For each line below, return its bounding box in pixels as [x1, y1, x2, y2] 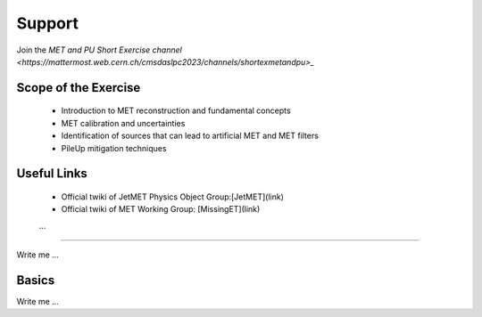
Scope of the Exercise [16, 80, 141, 95]
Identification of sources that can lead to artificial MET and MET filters [61, 130, 319, 142]
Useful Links [16, 166, 88, 182]
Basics [16, 272, 55, 288]
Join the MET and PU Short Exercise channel [16, 45, 182, 55]
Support [16, 13, 79, 33]
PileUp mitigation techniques [61, 142, 167, 153]
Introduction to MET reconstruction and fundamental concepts [61, 105, 291, 116]
